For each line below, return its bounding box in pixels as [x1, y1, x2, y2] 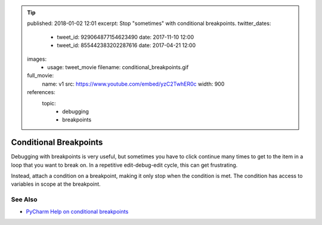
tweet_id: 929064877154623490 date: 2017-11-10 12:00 [57, 33, 194, 40]
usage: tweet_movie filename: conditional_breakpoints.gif [47, 63, 189, 71]
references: [27, 89, 56, 96]
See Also [11, 195, 38, 204]
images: [27, 55, 47, 62]
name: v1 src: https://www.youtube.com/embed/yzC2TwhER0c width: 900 [42, 80, 225, 87]
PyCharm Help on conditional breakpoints [26, 208, 129, 215]
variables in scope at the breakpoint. [11, 180, 101, 187]
